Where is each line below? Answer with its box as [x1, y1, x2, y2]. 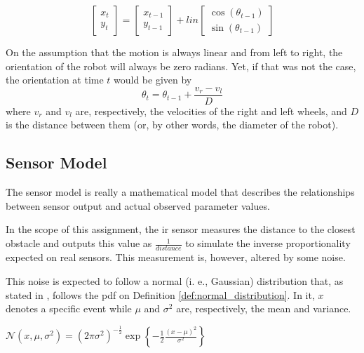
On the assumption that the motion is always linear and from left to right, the [6, 45, 343, 59]
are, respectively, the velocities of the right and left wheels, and [75, 103, 347, 118]
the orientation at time [6, 72, 104, 87]
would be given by [114, 72, 192, 87]
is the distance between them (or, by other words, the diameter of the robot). [6, 117, 339, 132]
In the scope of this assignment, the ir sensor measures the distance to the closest [6, 222, 356, 237]
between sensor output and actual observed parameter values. [6, 198, 270, 213]
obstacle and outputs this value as [6, 236, 152, 251]
